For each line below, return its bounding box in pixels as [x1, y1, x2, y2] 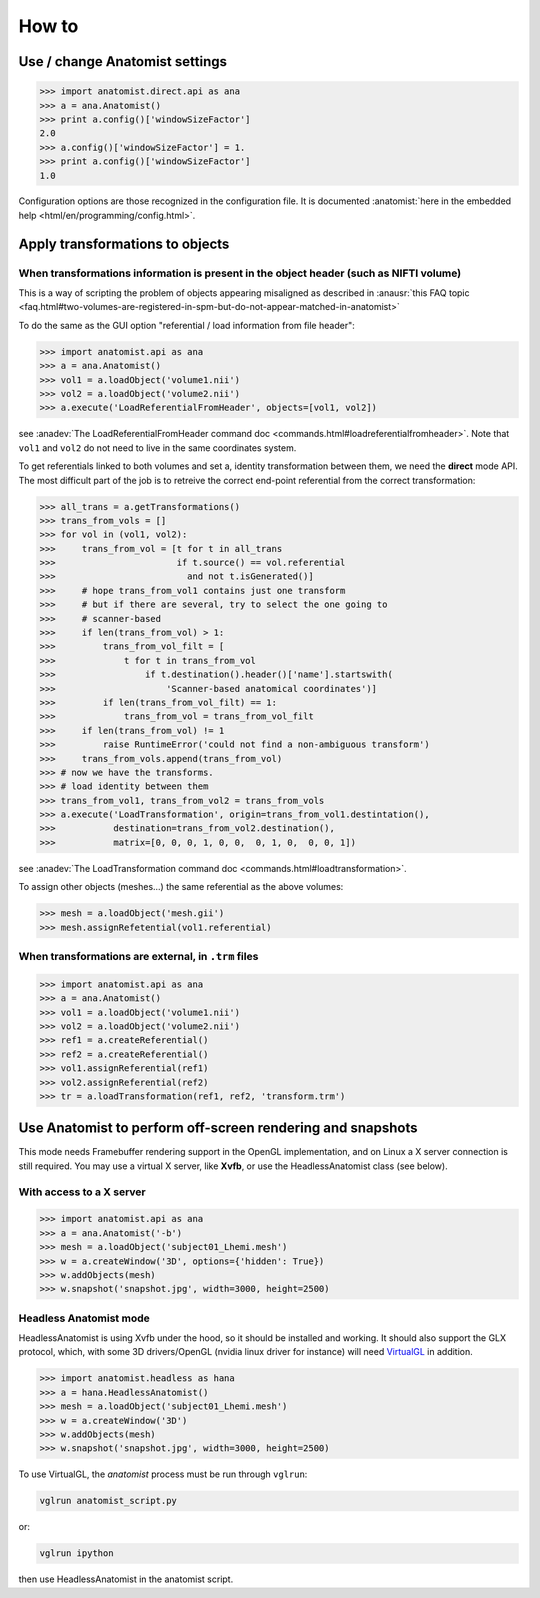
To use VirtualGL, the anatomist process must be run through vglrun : [18, 1468, 308, 1480]
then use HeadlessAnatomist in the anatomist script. [18, 1573, 234, 1585]
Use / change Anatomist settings [18, 53, 227, 70]
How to [18, 15, 79, 37]
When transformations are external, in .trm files [18, 949, 259, 963]
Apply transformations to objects [18, 235, 230, 252]
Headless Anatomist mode [18, 1311, 150, 1325]
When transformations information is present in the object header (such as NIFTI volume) [18, 266, 462, 280]
